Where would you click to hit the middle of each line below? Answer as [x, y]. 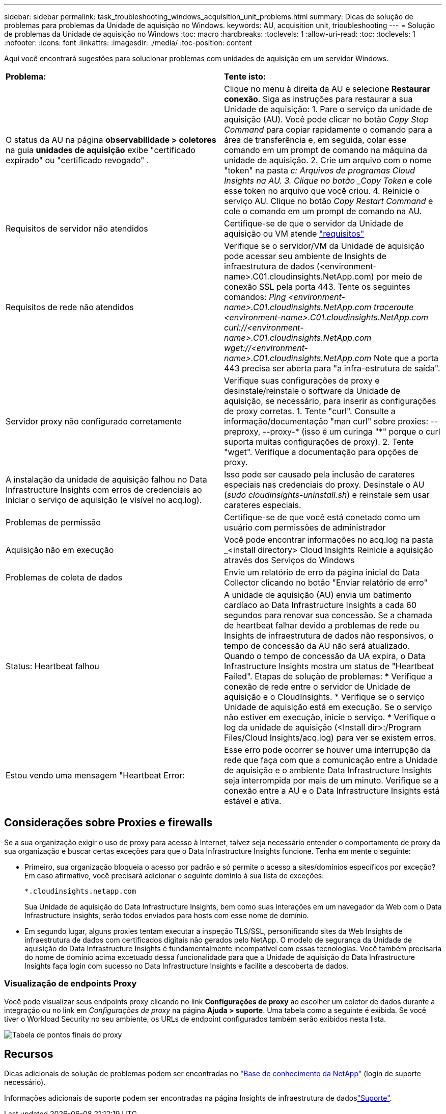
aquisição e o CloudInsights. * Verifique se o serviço [325, 697]
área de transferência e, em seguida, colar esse [315, 140]
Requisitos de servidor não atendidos [77, 229]
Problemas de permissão [53, 522]
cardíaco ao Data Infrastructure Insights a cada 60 [320, 605]
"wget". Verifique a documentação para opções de [321, 452]
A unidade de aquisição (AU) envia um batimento [318, 595]
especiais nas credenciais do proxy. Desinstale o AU [324, 485]
